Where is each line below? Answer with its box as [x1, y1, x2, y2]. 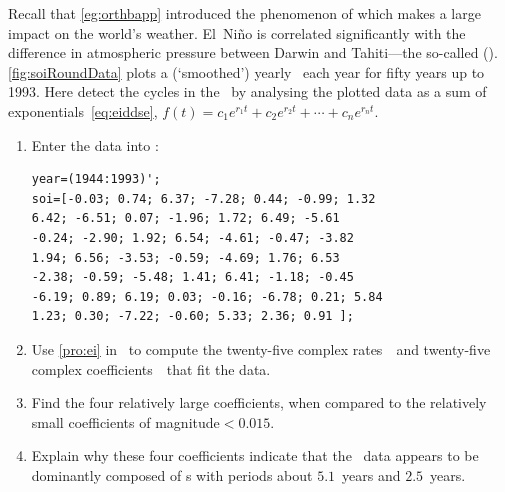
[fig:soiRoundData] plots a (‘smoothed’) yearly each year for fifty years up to [8, 61, 485, 82]
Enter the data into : [31, 134, 159, 155]
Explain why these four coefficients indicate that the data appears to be [31, 445, 479, 466]
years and [342, 464, 401, 485]
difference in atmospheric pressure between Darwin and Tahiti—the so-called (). [8, 42, 498, 63]
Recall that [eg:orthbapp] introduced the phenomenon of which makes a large [8, 3, 481, 23]
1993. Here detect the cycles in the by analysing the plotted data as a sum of [8, 81, 487, 102]
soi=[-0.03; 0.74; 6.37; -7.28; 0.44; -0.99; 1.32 [31, 191, 376, 206]
